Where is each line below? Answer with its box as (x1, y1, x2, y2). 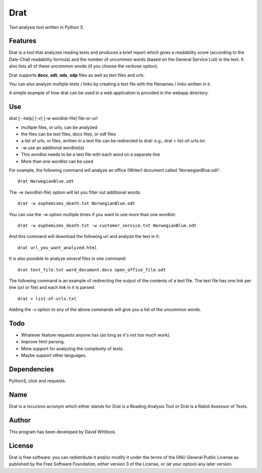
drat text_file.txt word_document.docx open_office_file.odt (17, 267, 166, 272)
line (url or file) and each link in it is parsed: (9, 285, 96, 290)
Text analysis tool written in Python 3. (9, 24, 84, 30)
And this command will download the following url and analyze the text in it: (9, 234, 160, 239)
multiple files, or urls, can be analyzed (21, 124, 98, 130)
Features (9, 37, 36, 45)
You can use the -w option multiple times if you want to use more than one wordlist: (9, 211, 177, 217)
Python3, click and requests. (9, 378, 66, 384)
